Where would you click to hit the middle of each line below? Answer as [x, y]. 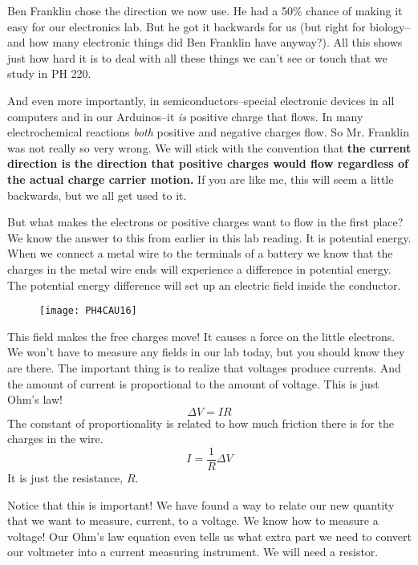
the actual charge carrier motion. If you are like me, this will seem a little [201, 179]
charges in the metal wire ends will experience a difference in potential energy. [199, 268]
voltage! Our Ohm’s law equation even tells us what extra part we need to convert [209, 536]
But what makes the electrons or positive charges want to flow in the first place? [205, 222]
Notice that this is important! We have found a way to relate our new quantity [201, 504]
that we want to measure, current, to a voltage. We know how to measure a [193, 520]
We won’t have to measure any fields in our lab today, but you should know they [206, 352]
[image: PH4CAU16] [88, 311]
